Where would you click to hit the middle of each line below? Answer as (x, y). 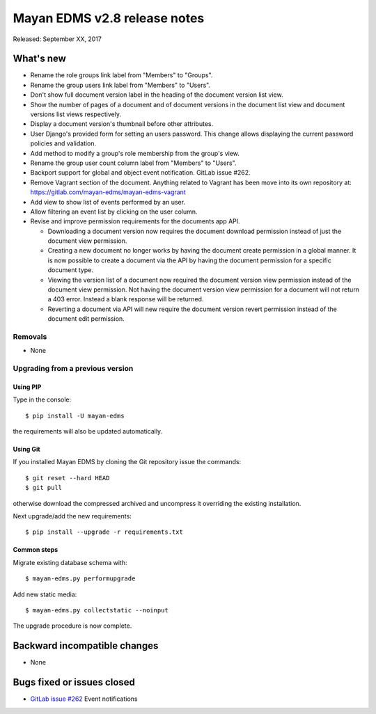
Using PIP (27, 387)
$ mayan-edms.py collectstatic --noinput (97, 610)
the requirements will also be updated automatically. (88, 431)
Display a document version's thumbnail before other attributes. (122, 124)
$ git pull (44, 488)
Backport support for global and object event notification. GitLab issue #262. (140, 173)
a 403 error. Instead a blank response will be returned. (126, 299)
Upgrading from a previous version (73, 369)
